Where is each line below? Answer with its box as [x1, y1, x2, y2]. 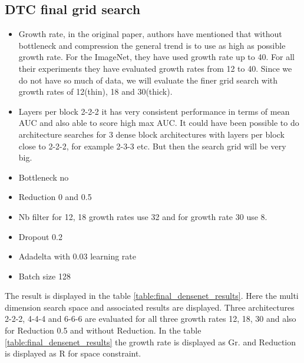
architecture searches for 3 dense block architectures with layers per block [18, 128, 285, 140]
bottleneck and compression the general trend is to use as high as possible [18, 39, 286, 51]
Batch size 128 [18, 269, 71, 282]
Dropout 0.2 [18, 230, 62, 242]
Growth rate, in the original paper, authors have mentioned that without [18, 28, 282, 40]
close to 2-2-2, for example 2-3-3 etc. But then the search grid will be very [18, 139, 286, 152]
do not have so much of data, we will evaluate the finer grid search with [18, 74, 278, 86]
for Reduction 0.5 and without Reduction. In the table [5, 324, 201, 337]
